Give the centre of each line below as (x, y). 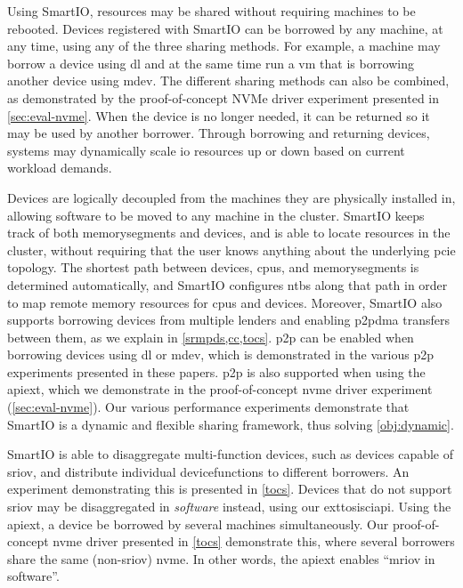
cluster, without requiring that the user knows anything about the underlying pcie (231, 250)
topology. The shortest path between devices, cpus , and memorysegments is (213, 267)
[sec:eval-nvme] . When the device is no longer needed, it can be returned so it (219, 115)
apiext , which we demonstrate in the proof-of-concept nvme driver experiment (220, 389)
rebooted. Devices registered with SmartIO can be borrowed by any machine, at (225, 28)
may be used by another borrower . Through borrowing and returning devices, (219, 133)
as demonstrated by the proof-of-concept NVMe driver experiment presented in (223, 97)
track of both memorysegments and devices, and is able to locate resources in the (229, 233)
